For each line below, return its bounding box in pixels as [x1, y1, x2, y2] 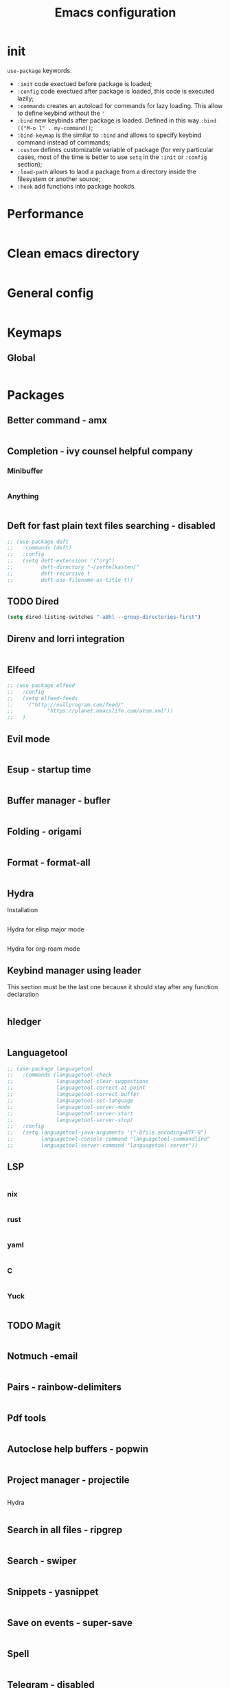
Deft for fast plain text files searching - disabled [7, 520, 216, 531]
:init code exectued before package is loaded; [16, 79, 152, 87]
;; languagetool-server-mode [7, 1104, 130, 1110]
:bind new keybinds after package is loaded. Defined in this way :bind [16, 116, 217, 125]
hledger [7, 1016, 41, 1028]
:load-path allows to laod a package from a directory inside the [16, 167, 197, 176]
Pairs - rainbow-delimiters [7, 1382, 122, 1393]
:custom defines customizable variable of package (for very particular [16, 145, 214, 154]
